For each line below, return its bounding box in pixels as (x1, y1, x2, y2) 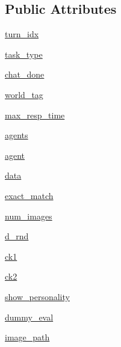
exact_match (5, 189, 54, 201)
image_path (5, 331, 50, 343)
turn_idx (5, 28, 39, 40)
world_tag (5, 88, 43, 100)
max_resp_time (5, 108, 65, 121)
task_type (5, 48, 43, 60)
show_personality (5, 290, 70, 302)
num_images (5, 209, 52, 222)
